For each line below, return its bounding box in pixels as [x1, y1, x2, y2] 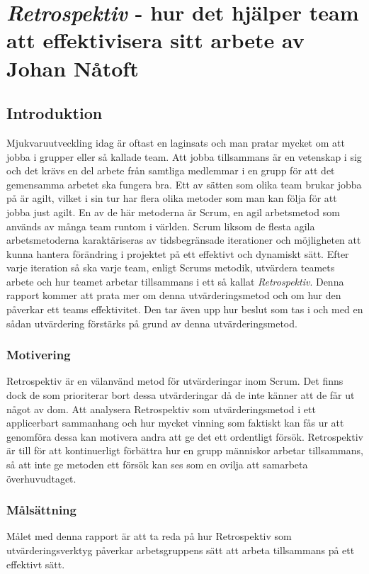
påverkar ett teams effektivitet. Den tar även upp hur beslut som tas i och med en [6, 302, 363, 317]
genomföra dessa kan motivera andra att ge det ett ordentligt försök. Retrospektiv [6, 429, 363, 444]
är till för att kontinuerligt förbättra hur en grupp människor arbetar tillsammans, [6, 443, 363, 458]
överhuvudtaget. [6, 471, 76, 485]
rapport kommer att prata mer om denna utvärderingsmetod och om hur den [6, 288, 341, 303]
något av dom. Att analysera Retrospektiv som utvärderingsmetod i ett [6, 401, 316, 416]
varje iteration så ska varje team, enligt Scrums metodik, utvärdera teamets [6, 260, 335, 275]
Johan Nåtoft [6, 53, 139, 82]
